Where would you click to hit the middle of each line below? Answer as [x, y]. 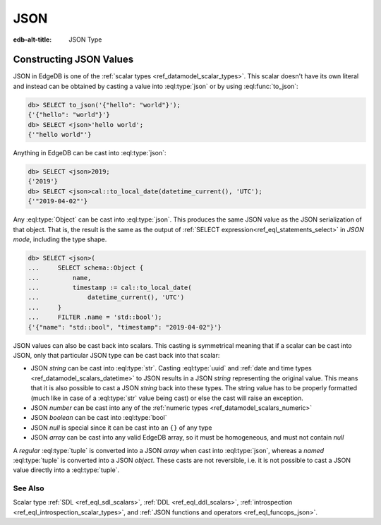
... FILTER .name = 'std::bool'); [95, 317]
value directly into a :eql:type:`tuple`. [66, 470]
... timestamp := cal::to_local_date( [110, 288]
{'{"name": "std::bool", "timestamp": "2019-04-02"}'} [125, 327]
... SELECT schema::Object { [86, 268]
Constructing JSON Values [73, 60]
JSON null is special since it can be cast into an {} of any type [121, 428]
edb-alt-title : [32, 40]
